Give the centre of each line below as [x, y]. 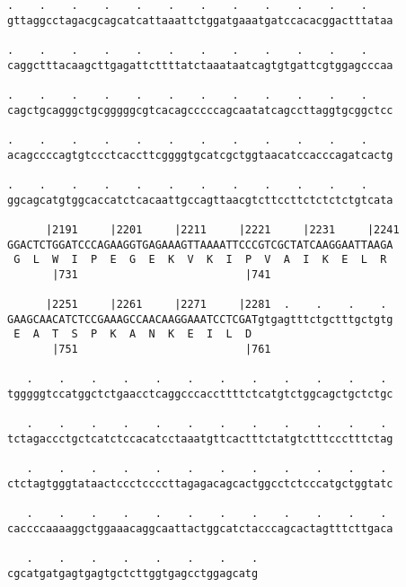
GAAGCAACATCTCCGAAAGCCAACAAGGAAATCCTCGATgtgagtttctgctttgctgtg [200, 319]
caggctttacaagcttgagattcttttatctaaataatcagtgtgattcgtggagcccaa [200, 65]
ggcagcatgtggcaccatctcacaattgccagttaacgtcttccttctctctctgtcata [200, 200]
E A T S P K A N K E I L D [133, 334]
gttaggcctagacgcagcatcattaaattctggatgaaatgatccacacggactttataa [200, 20]
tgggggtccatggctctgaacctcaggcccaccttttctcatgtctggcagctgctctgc [200, 394]
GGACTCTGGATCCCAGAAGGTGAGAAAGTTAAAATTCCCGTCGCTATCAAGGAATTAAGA [200, 245]
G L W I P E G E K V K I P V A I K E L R [200, 260]
